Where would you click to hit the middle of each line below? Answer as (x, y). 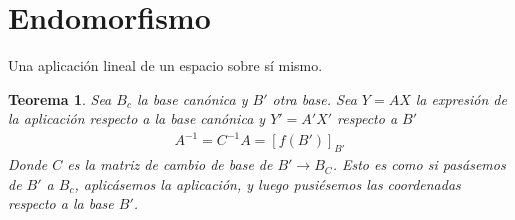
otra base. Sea (314, 98)
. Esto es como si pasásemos (419, 164)
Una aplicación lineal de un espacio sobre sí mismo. (165, 65)
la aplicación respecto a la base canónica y (137, 118)
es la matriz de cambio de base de (170, 164)
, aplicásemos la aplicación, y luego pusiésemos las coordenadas (267, 183)
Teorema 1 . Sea (60, 98)
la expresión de (461, 98)
